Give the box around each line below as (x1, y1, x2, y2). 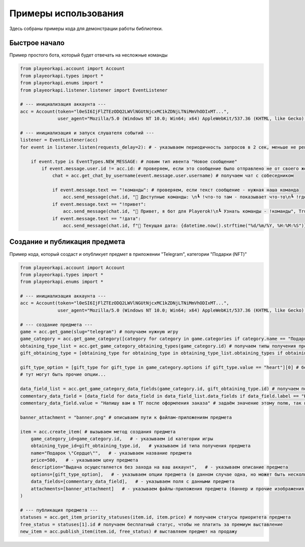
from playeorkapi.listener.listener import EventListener (20, 87, 168, 93)
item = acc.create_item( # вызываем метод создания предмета (20, 429, 176, 434)
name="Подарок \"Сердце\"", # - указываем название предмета (30, 450, 192, 456)
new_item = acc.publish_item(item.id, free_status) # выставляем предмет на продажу (20, 528, 237, 534)
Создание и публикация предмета (9, 238, 126, 246)
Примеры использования (9, 8, 124, 19)
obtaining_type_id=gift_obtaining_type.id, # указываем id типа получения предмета (30, 443, 251, 449)
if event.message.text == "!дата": (52, 216, 141, 221)
